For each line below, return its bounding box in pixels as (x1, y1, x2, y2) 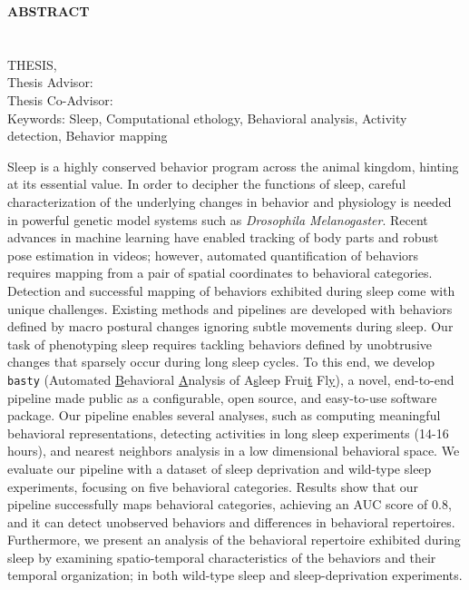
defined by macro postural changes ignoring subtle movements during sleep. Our (7, 317, 454, 336)
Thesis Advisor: (7, 73, 93, 92)
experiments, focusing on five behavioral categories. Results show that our (7, 477, 419, 496)
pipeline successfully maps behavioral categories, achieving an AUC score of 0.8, (7, 495, 452, 514)
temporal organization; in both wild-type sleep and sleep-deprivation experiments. (7, 565, 463, 585)
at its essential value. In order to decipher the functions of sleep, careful (7, 174, 406, 193)
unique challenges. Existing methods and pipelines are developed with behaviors (7, 299, 453, 318)
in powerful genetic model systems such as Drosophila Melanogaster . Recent (7, 210, 428, 229)
